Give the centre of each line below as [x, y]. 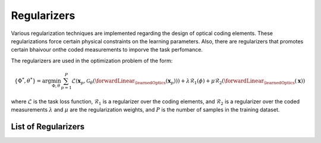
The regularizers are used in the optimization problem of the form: [92, 61]
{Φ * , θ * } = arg [33, 80]
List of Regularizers [48, 127]
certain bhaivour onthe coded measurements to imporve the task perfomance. [107, 50]
